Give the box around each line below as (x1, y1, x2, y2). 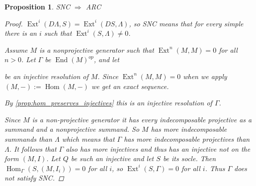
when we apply (183, 71, 227, 81)
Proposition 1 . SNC (4, 1, 70, 11)
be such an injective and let (71, 153, 154, 164)
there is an (4, 28, 37, 38)
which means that (62, 133, 115, 144)
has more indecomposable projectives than (124, 133, 250, 144)
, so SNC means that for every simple (129, 18, 244, 28)
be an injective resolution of (4, 71, 88, 81)
